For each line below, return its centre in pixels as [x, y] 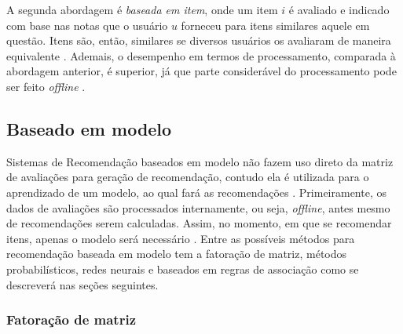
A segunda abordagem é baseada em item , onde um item [142, 9]
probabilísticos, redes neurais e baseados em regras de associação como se [183, 269]
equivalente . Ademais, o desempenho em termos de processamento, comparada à [201, 55]
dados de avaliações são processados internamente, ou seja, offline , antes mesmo [198, 207]
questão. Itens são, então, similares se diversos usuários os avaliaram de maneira [199, 40]
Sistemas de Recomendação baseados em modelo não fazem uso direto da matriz [200, 161]
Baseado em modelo [89, 128]
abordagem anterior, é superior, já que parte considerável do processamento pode [201, 71]
